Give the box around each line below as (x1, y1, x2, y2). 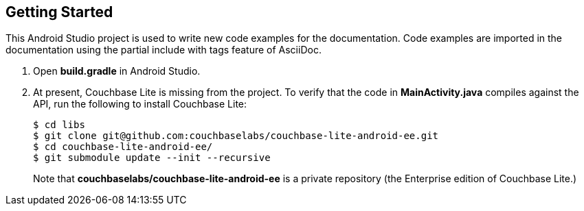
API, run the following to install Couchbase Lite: (33, 98, 247, 110)
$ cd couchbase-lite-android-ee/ (33, 141, 213, 153)
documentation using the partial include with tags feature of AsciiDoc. (5, 44, 322, 56)
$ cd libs (33, 119, 85, 131)
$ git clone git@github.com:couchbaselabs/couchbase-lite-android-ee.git (33, 130, 439, 142)
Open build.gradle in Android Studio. (33, 65, 201, 77)
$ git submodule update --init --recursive (33, 152, 271, 164)
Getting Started (5, 3, 113, 21)
